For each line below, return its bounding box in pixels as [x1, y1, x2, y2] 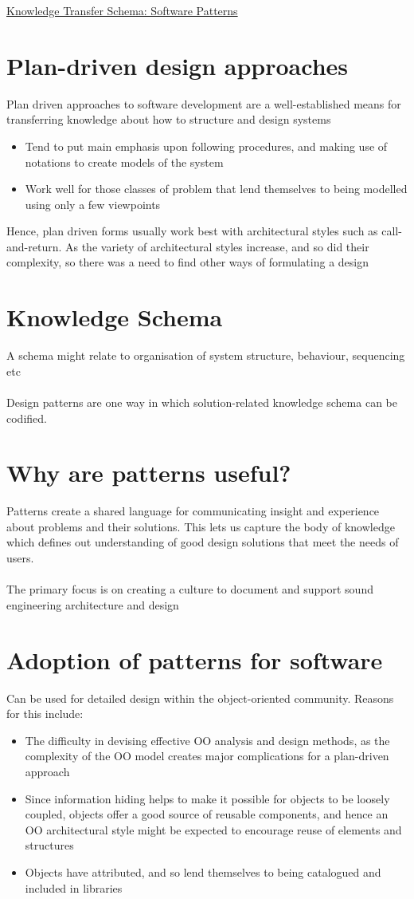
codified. [6, 409, 47, 426]
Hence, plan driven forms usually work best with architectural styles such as [6, 223, 378, 239]
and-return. [6, 238, 62, 254]
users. [6, 550, 34, 566]
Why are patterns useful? [6, 456, 291, 489]
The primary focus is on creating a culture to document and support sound [6, 581, 373, 597]
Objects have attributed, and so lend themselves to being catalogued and [25, 863, 381, 880]
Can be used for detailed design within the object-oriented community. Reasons [6, 689, 394, 706]
